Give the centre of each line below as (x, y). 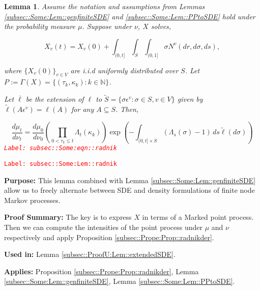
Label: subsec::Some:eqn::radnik (61, 148)
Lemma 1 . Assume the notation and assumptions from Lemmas (105, 6)
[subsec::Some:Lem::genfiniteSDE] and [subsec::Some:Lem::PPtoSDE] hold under (130, 16)
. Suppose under (107, 26)
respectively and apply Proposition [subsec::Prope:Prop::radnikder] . (109, 237)
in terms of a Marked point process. (198, 217)
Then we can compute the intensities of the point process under (104, 227)
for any (83, 109)
